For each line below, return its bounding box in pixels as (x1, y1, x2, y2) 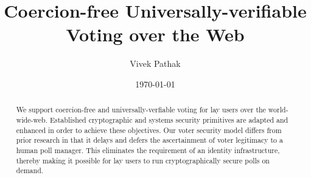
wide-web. (16, 114, 47, 125)
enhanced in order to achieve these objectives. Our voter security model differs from (16, 125, 282, 135)
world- (268, 104, 288, 115)
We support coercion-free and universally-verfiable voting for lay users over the (16, 104, 266, 115)
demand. (16, 165, 44, 176)
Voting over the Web (66, 22, 245, 47)
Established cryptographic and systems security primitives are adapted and (49, 114, 288, 125)
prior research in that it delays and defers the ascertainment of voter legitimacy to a (16, 135, 283, 145)
